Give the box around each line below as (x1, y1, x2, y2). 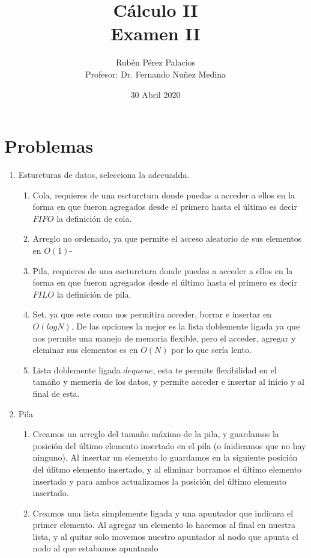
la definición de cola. (56, 212, 132, 224)
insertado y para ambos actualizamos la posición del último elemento (32, 474, 286, 487)
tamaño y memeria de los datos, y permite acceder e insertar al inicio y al (32, 375, 304, 388)
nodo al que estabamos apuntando (32, 542, 159, 554)
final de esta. (32, 387, 80, 399)
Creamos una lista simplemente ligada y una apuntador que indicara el (32, 506, 294, 519)
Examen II (110, 21, 201, 46)
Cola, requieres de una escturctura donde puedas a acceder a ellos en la (32, 188, 295, 201)
